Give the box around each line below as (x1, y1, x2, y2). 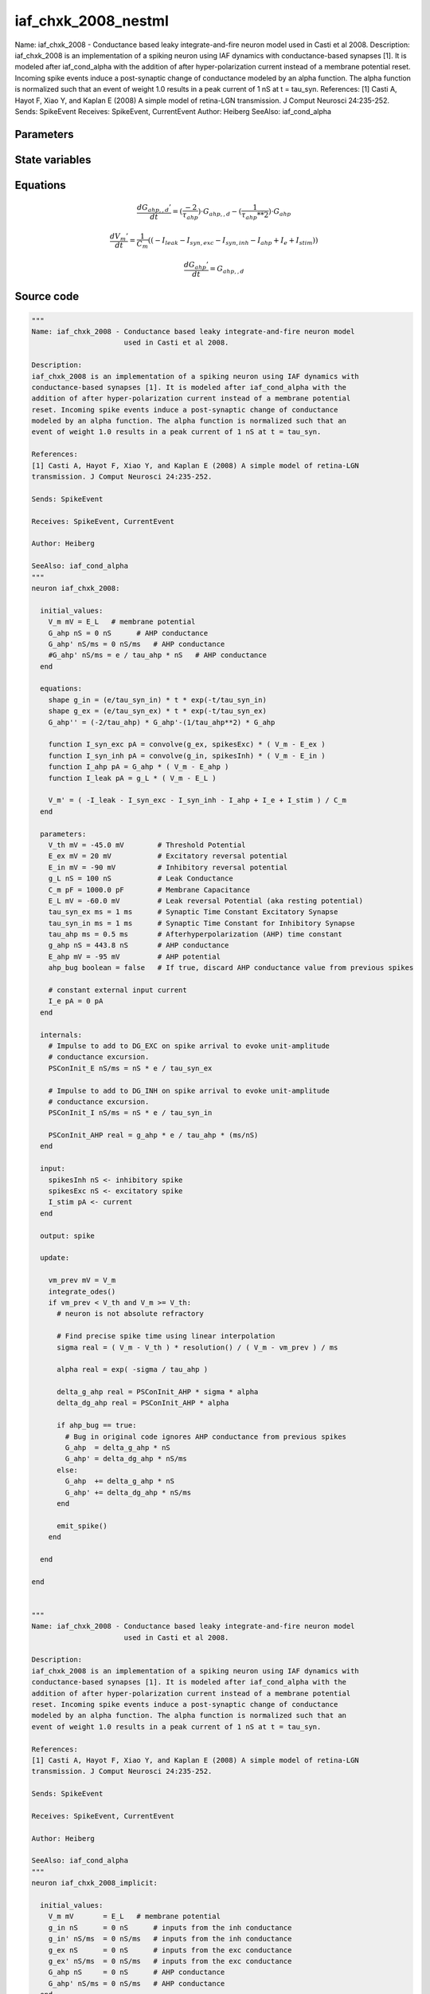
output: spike (40, 1231, 96, 1240)
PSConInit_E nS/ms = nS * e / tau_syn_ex (48, 1063, 213, 1073)
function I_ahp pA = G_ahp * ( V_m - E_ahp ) (48, 763, 229, 771)
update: (40, 1253, 70, 1263)
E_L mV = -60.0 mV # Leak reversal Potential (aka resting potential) (48, 896, 364, 905)
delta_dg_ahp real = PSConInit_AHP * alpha (57, 1398, 229, 1408)
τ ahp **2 (241, 211, 269, 221)
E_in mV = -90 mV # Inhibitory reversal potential (48, 862, 288, 872)
